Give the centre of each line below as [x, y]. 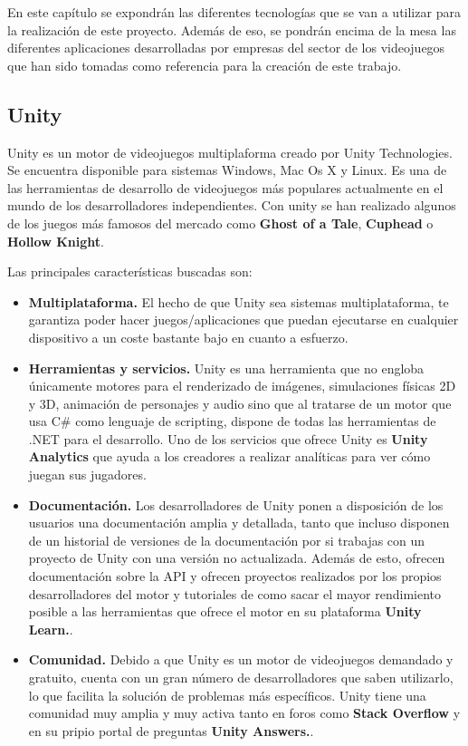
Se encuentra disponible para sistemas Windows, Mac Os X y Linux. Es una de [227, 170]
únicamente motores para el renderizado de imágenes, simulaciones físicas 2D [242, 386]
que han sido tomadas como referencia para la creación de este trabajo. [205, 65]
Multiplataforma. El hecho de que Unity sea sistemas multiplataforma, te [239, 301]
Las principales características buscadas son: [130, 271]
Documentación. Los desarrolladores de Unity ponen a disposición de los [236, 504]
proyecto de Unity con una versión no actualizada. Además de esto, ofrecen [237, 558]
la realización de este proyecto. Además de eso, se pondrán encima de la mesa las [232, 29]
